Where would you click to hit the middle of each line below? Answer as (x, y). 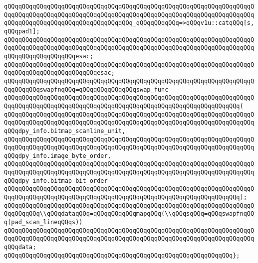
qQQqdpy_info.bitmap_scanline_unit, (65, 131)
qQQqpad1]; (22, 31)
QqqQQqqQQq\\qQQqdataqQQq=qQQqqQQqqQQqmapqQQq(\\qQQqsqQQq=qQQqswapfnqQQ (129, 214)
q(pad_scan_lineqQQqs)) (43, 222)
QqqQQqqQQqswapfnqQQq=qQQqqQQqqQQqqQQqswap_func (86, 89)
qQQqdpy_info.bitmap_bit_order (56, 181)
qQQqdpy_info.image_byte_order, (58, 156)
